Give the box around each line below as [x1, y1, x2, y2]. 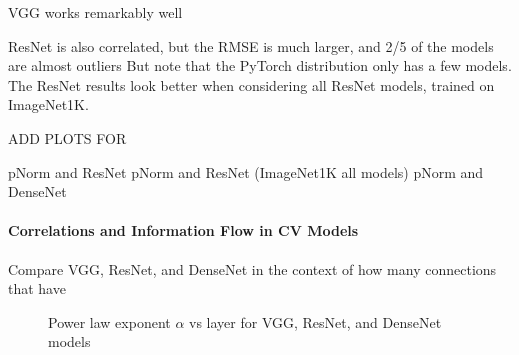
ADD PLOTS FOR [8, 127, 127, 148]
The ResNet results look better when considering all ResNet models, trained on [8, 74, 495, 95]
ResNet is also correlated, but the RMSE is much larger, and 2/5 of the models [8, 35, 494, 56]
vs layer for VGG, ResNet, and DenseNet [189, 311, 442, 332]
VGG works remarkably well [8, 2, 183, 22]
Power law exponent [48, 311, 171, 332]
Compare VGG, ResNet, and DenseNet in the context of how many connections [8, 258, 497, 279]
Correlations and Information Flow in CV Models [8, 220, 359, 241]
